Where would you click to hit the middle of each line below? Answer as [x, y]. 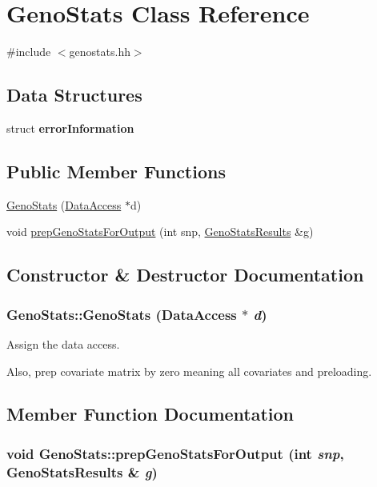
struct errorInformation [70, 128]
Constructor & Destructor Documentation [185, 275]
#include [29, 52]
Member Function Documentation [150, 414]
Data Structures [74, 95]
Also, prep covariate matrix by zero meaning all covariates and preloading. [189, 371]
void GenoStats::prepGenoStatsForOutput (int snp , [175, 453]
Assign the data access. [63, 343]
